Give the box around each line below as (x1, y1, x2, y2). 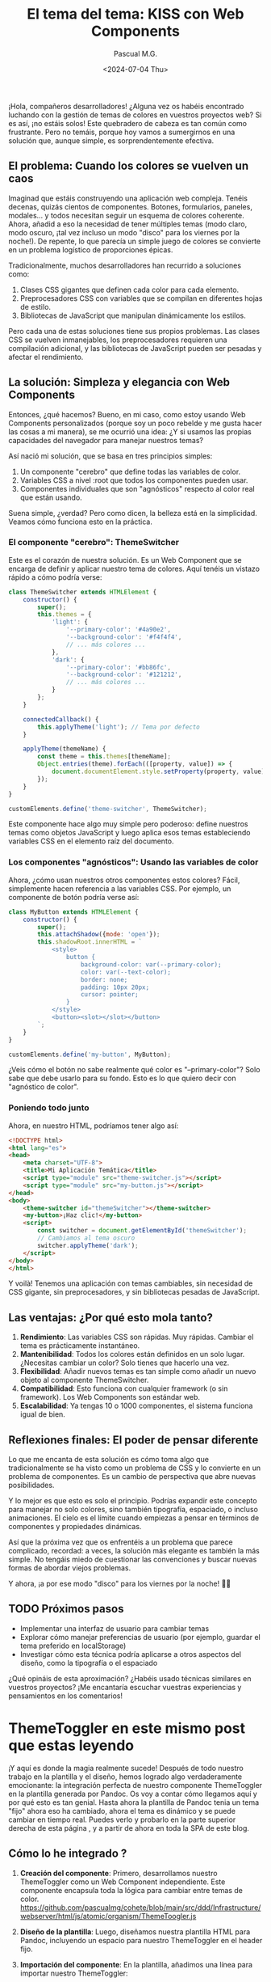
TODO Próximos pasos (8, 1602, 124, 1616)
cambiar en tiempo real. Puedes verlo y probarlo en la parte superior (8, 1815, 236, 1824)
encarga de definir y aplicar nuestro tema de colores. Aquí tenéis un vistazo (8, 564, 261, 573)
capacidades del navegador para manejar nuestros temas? (8, 435, 204, 445)
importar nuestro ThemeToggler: (19, 1968, 128, 1978)
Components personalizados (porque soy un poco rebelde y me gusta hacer (8, 418, 262, 428)
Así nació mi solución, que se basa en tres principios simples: (8, 450, 213, 461)
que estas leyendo (8, 1736, 135, 1755)
